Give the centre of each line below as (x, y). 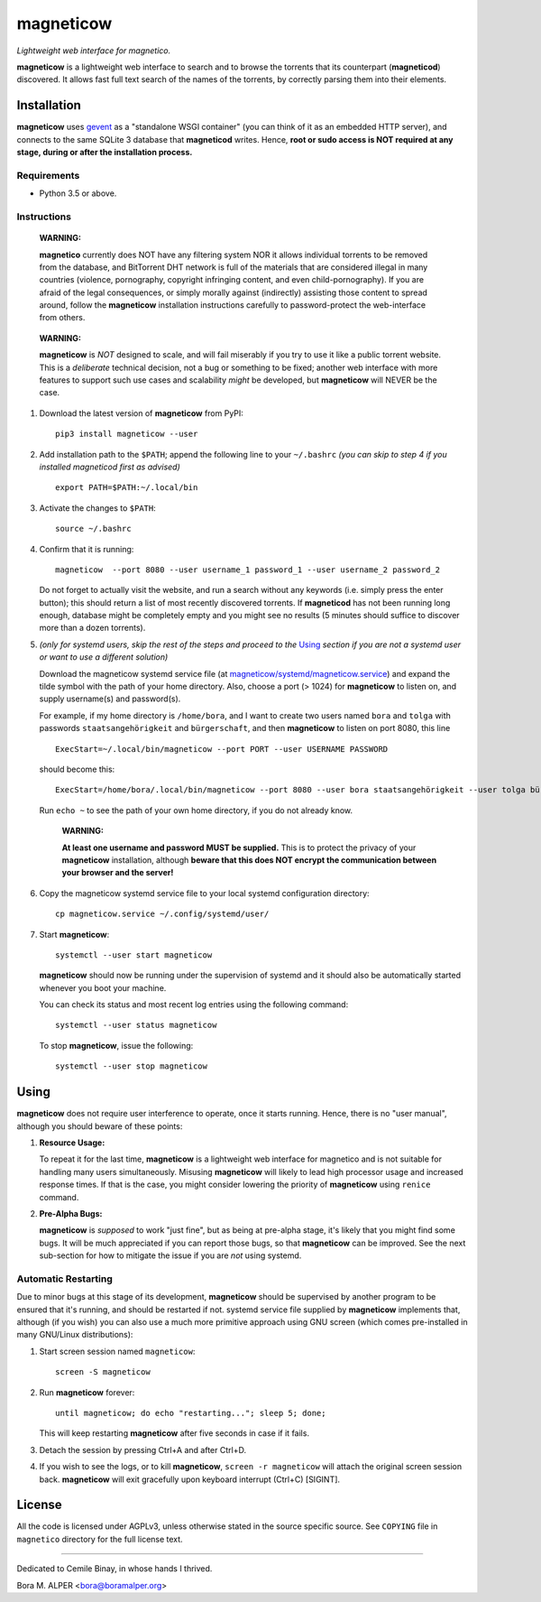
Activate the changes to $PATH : (98, 508)
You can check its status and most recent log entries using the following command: (194, 1005)
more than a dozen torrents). (92, 628)
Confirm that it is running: (87, 549)
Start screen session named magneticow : (117, 1351)
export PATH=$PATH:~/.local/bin (127, 488)
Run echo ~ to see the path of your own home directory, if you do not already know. (196, 810)
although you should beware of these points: (100, 1126)
